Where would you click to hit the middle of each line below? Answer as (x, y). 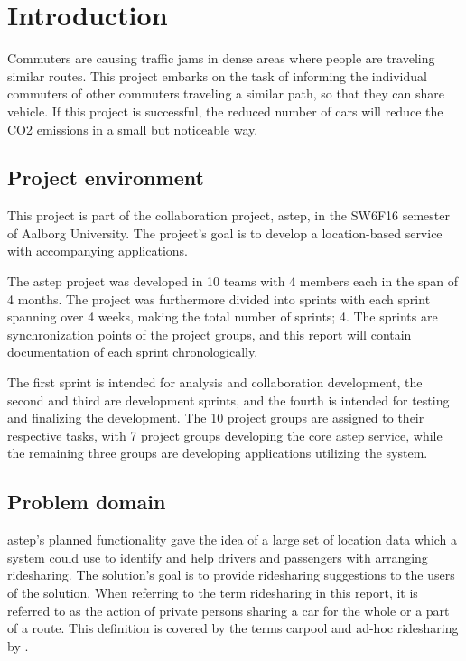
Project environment (106, 177)
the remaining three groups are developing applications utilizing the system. (218, 453)
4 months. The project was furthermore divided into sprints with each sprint (219, 298)
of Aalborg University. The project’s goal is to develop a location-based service (225, 233)
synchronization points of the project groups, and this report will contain (210, 334)
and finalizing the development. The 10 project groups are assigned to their (216, 418)
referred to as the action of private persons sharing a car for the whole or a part (228, 610)
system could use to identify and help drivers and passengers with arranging (218, 557)
